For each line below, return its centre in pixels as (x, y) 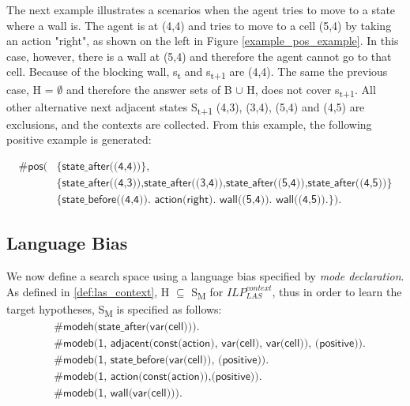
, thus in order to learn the (337, 291)
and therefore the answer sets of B (149, 89)
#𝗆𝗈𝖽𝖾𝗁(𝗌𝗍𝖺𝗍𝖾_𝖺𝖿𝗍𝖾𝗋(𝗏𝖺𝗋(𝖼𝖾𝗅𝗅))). (127, 327)
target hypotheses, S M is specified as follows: (114, 310)
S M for (207, 292)
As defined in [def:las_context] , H (88, 291)
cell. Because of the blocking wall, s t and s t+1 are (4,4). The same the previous (197, 73)
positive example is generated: (79, 139)
